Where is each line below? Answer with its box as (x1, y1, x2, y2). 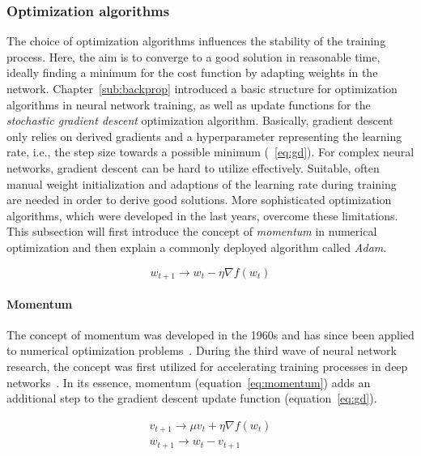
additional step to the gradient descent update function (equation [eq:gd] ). (6, 390, 377, 407)
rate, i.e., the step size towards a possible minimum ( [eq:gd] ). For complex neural (6, 143, 415, 160)
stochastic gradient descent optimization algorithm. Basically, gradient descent (6, 112, 393, 129)
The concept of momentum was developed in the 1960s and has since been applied (6, 326, 415, 343)
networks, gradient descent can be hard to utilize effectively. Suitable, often (6, 159, 380, 176)
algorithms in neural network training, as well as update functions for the (6, 96, 371, 113)
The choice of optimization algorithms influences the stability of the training (6, 32, 386, 49)
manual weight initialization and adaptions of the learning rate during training (6, 175, 397, 192)
